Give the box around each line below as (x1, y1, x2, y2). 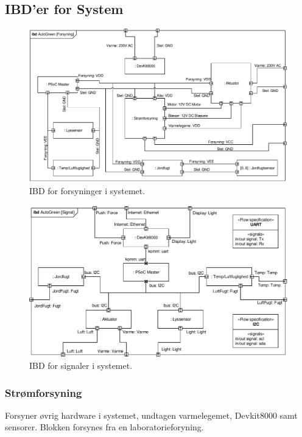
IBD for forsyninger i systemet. (29, 184, 146, 197)
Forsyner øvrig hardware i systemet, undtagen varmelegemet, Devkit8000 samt (5, 408, 298, 421)
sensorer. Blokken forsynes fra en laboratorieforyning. (5, 421, 204, 433)
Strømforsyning (5, 385, 82, 400)
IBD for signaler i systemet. (29, 358, 133, 371)
